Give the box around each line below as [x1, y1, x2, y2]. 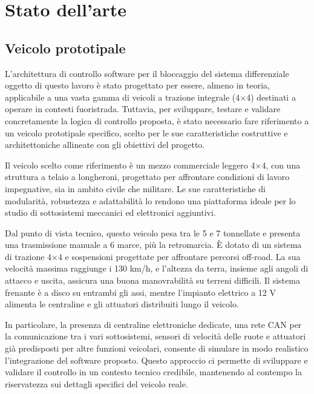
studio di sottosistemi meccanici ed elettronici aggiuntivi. [5, 206, 216, 219]
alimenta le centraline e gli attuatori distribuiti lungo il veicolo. [5, 298, 239, 310]
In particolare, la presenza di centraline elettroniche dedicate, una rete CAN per [5, 318, 302, 330]
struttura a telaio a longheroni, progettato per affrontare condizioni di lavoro [5, 170, 290, 183]
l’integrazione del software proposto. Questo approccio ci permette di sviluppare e [5, 353, 308, 366]
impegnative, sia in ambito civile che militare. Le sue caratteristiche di [5, 182, 266, 195]
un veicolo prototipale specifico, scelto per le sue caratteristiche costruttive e [5, 126, 288, 139]
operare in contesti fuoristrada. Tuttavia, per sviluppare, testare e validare [5, 102, 281, 115]
